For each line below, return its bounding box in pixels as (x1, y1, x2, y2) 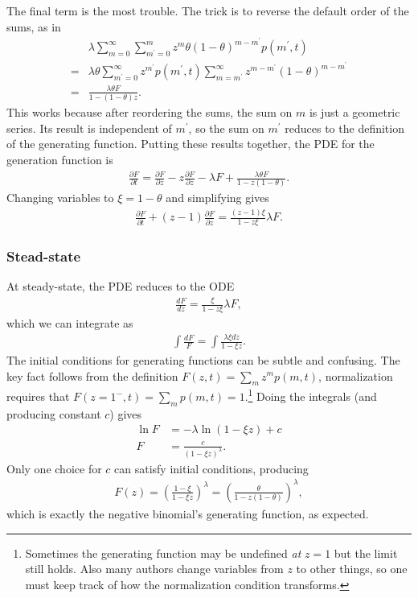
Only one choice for (6, 460, 102, 476)
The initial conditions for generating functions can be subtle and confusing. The (6, 351, 400, 368)
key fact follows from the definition (6, 367, 178, 384)
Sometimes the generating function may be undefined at (25, 544, 301, 561)
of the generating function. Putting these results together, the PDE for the (6, 135, 375, 152)
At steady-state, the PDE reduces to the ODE (6, 278, 235, 295)
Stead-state (6, 246, 81, 266)
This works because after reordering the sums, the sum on (6, 104, 293, 121)
